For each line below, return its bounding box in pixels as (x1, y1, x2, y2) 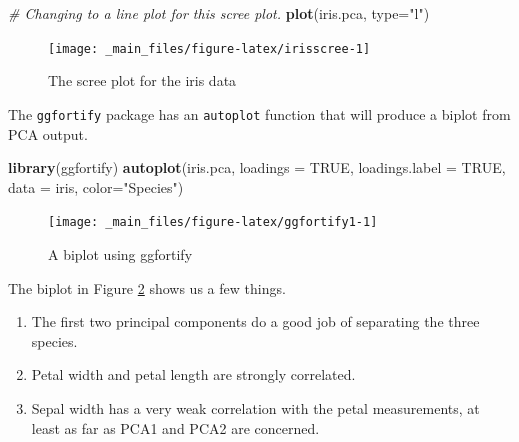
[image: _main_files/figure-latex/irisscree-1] (48, 41, 371, 56)
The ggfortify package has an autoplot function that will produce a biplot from (8, 103, 511, 124)
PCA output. (8, 123, 88, 144)
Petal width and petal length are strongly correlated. (31, 364, 356, 385)
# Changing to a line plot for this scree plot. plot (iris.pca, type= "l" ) (8, 3, 430, 23)
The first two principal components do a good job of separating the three (31, 311, 480, 332)
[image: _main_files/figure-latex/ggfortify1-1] (48, 215, 378, 230)
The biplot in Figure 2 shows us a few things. (8, 277, 286, 298)
